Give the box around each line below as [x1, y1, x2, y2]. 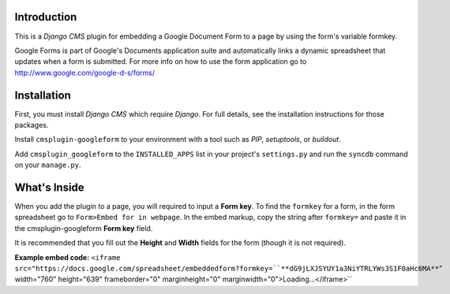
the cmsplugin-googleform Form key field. [14, 223, 153, 233]
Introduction [14, 10, 77, 24]
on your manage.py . [14, 160, 81, 169]
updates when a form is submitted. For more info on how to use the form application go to [14, 57, 307, 66]
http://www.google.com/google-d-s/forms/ [14, 68, 156, 77]
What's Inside [14, 180, 84, 194]
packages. [14, 120, 49, 129]
